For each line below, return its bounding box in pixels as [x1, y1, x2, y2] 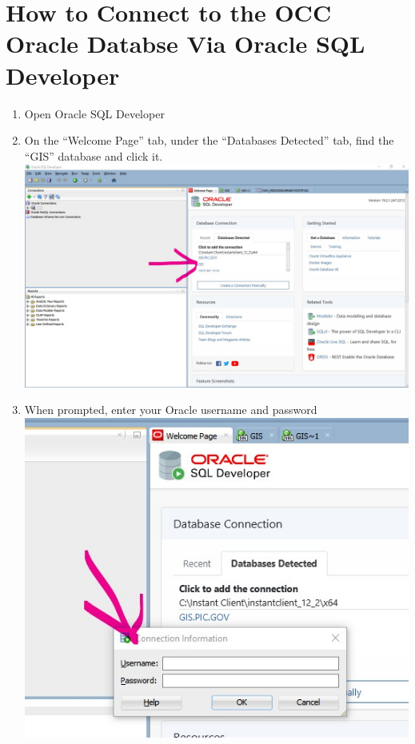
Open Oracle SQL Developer [24, 105, 165, 121]
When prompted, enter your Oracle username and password [24, 401, 317, 418]
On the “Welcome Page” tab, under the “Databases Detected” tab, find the [24, 132, 394, 149]
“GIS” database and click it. [24, 147, 163, 164]
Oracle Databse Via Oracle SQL [6, 27, 365, 60]
